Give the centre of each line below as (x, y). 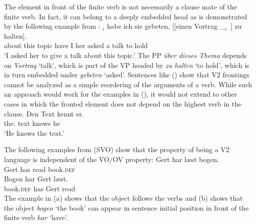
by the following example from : (52, 26)
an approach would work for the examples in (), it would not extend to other (121, 94)
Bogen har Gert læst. (36, 179)
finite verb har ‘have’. (36, 217)
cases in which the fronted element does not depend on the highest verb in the (123, 103)
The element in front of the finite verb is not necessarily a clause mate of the (121, 6)
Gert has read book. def (40, 169)
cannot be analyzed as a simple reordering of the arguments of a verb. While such (128, 84)
